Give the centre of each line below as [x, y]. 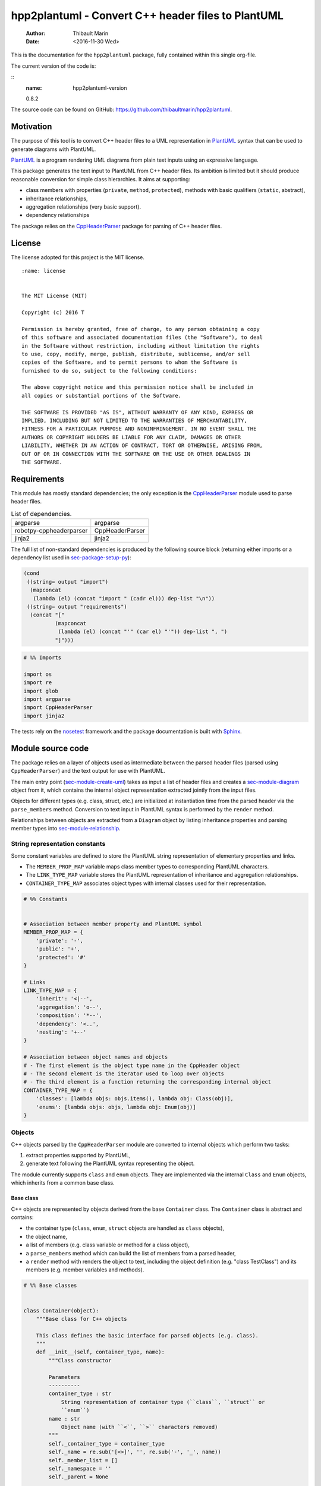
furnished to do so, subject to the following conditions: [109, 371]
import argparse [47, 699]
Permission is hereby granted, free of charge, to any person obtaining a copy [141, 329]
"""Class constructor [80, 1360]
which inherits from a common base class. [63, 1183]
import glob [41, 691]
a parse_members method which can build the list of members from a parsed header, [131, 1253]
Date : [33, 41]
